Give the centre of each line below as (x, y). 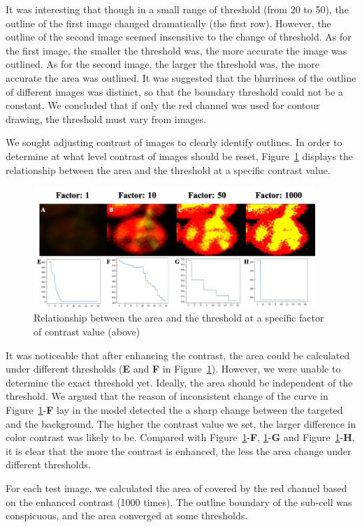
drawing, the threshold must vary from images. (106, 118)
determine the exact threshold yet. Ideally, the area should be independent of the (179, 382)
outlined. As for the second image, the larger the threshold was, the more (162, 64)
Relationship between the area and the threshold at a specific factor (179, 318)
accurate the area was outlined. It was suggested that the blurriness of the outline (181, 77)
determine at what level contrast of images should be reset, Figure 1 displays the (180, 156)
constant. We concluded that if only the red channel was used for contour (163, 105)
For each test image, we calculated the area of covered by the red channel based (176, 488)
